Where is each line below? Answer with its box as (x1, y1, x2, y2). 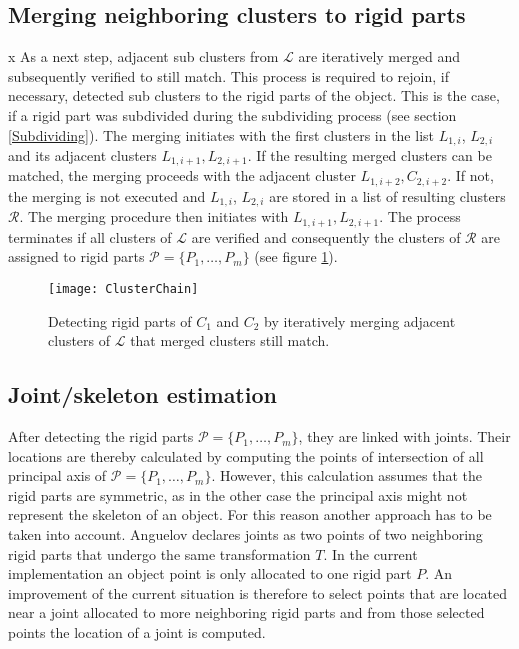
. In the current (323, 543, 418, 564)
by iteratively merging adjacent (264, 310, 456, 331)
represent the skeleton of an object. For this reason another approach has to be (8, 504, 492, 525)
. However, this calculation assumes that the (211, 465, 483, 486)
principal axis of (8, 465, 107, 486)
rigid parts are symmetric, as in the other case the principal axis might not (8, 484, 468, 505)
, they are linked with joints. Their (298, 426, 511, 447)
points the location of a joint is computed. (8, 622, 266, 643)
